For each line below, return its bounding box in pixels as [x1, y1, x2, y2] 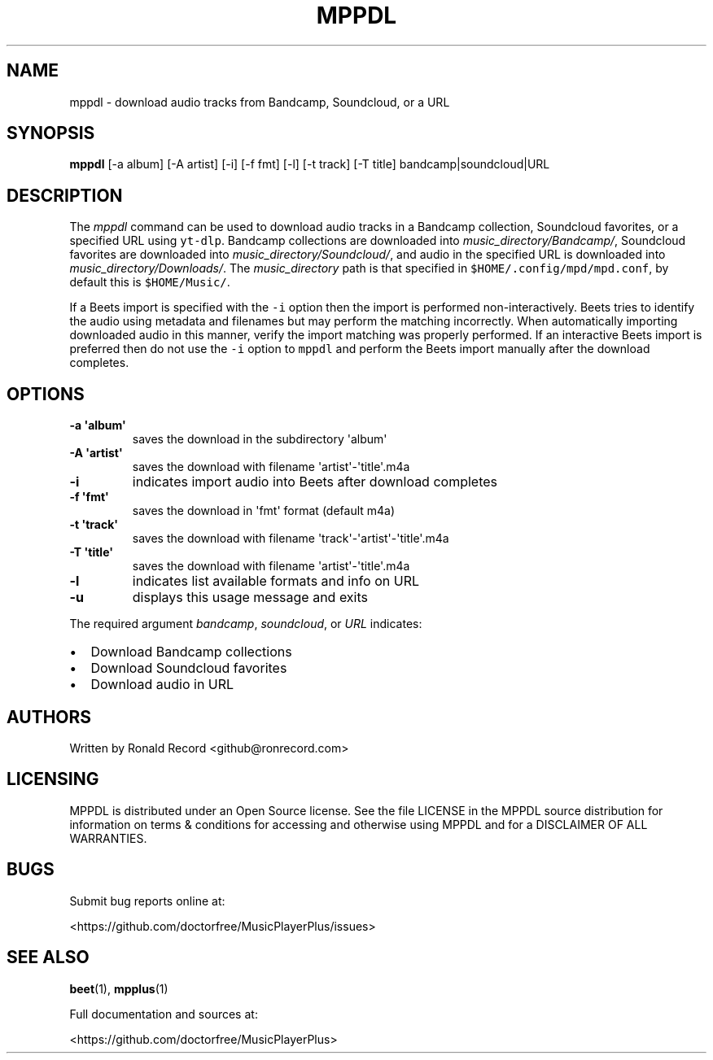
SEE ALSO [7, 947, 90, 968]
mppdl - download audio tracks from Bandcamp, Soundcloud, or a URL [69, 94, 450, 109]
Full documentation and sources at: [69, 1006, 258, 1021]
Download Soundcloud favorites [90, 660, 287, 677]
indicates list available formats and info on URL [132, 573, 419, 590]
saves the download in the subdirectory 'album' [132, 432, 387, 447]
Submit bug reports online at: [69, 893, 225, 908]
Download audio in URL [90, 676, 234, 693]
